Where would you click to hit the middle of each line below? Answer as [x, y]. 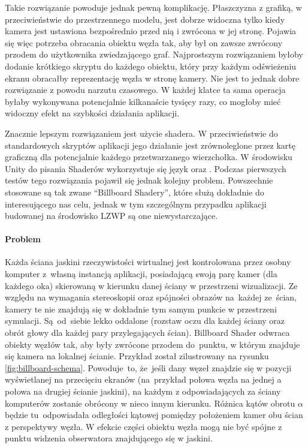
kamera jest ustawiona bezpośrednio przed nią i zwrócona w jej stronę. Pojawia [151, 31]
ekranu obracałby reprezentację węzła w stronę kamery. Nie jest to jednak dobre [152, 78]
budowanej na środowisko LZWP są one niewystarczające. [111, 216]
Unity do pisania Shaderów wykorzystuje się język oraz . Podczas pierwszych [146, 168]
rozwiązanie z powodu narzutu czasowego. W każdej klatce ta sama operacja [145, 90]
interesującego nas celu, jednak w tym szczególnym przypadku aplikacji [136, 204]
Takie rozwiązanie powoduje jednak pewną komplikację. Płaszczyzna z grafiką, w [153, 7]
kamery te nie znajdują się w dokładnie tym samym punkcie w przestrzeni [141, 309]
